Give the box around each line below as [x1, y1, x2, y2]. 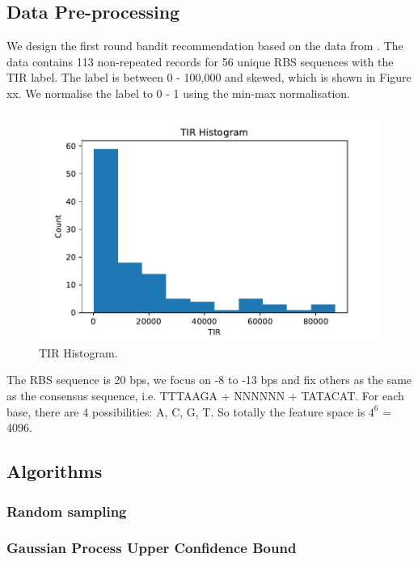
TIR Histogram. [39, 344, 118, 361]
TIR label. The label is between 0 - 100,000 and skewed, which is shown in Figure [6, 69, 412, 86]
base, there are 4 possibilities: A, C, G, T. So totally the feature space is [6, 403, 365, 420]
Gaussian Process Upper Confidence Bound [6, 538, 297, 558]
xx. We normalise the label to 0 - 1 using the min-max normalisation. [6, 84, 350, 101]
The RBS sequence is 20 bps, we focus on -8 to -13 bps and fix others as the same [6, 371, 412, 388]
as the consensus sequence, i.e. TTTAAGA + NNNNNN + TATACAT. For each [6, 387, 404, 404]
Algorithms [6, 458, 103, 484]
